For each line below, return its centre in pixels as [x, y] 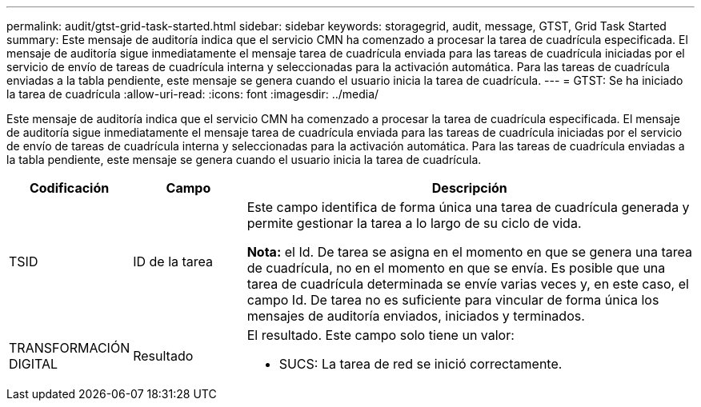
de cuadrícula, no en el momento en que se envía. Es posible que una [456, 268]
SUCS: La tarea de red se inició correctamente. [421, 364]
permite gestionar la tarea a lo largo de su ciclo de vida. [414, 223]
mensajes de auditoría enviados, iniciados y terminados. [416, 316]
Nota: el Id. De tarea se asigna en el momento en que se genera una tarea [469, 252]
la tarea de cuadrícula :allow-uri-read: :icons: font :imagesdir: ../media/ [193, 94]
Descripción [469, 188]
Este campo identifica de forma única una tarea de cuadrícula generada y [468, 207]
